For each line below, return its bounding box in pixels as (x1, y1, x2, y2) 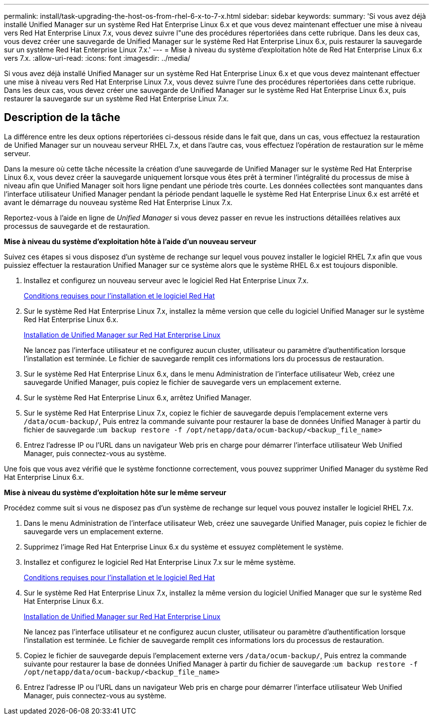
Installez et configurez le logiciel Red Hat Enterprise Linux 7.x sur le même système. (24, 557, 296, 566)
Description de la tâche (4, 111, 121, 124)
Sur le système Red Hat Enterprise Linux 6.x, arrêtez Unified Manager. (24, 393, 252, 402)
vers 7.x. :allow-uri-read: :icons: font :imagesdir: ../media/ (4, 54, 190, 62)
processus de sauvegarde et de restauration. (4, 221, 150, 230)
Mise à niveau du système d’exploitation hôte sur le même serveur (4, 488, 226, 497)
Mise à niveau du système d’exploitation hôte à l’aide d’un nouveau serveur (4, 237, 257, 246)
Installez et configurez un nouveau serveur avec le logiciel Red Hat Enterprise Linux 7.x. (24, 276, 309, 285)
